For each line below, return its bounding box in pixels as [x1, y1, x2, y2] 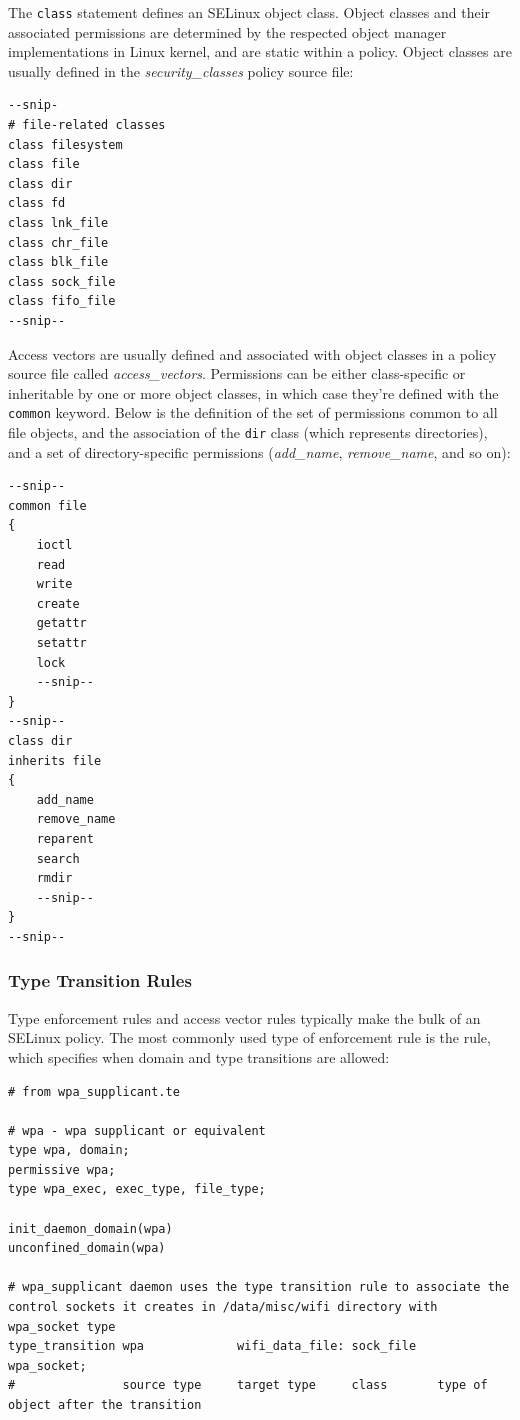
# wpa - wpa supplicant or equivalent [8, 1123, 266, 1138]
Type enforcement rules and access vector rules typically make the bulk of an [8, 1007, 481, 1028]
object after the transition [8, 1398, 202, 1412]
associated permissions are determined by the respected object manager [8, 21, 447, 42]
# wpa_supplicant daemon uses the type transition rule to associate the [8, 1280, 510, 1295]
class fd [8, 196, 66, 211]
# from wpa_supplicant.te [8, 1084, 180, 1099]
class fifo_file [8, 294, 116, 309]
